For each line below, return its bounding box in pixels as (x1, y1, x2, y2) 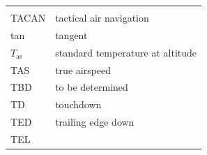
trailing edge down (55, 115, 135, 129)
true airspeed (55, 62, 112, 77)
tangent (55, 27, 88, 42)
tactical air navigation (55, 10, 149, 24)
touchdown (55, 97, 102, 112)
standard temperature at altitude (55, 45, 197, 59)
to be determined (55, 80, 128, 94)
